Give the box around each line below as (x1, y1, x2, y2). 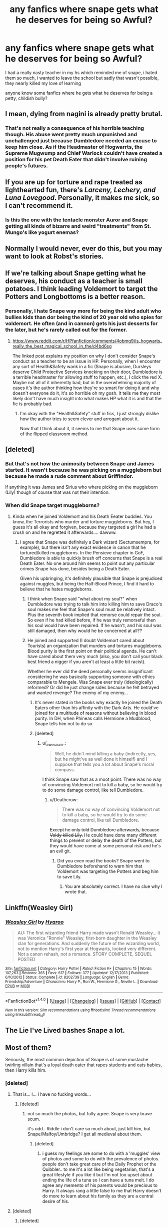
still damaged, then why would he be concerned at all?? (27, 628, 142, 634)
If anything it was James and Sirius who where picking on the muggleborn (5, 484, 158, 490)
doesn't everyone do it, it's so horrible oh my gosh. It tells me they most (12, 390, 160, 396)
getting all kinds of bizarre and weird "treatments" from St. (5, 222, 151, 229)
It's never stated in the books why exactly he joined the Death (34, 699, 162, 705)
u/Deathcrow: (49, 797, 78, 803)
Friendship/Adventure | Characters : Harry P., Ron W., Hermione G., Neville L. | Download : (5, 979, 158, 985)
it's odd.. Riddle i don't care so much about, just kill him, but (27, 1125, 151, 1131)
